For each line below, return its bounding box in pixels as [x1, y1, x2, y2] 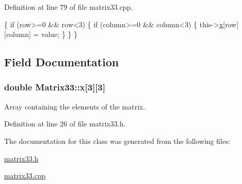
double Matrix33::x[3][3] [4, 81, 105, 94]
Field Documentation [4, 54, 119, 70]
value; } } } [41, 29, 78, 40]
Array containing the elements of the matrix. [4, 101, 145, 112]
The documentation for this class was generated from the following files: [4, 135, 231, 146]
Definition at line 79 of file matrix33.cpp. [4, 2, 133, 12]
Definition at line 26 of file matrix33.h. [4, 118, 126, 129]
